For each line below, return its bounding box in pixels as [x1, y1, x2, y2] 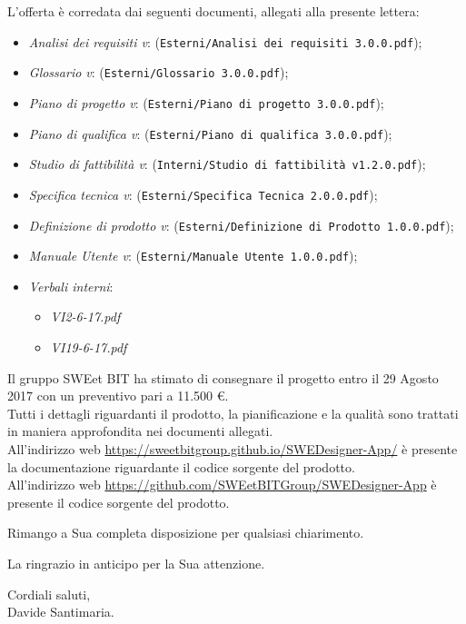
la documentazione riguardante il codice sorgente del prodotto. [7, 457, 355, 476]
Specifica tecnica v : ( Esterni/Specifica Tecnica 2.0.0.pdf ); [28, 184, 378, 203]
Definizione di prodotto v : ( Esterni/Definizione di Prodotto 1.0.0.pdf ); [28, 215, 454, 234]
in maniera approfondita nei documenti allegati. [7, 421, 273, 441]
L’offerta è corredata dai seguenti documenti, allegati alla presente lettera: [7, 2, 420, 20]
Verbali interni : [28, 276, 114, 295]
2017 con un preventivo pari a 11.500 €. [7, 386, 229, 405]
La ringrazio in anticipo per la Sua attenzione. [7, 553, 265, 572]
